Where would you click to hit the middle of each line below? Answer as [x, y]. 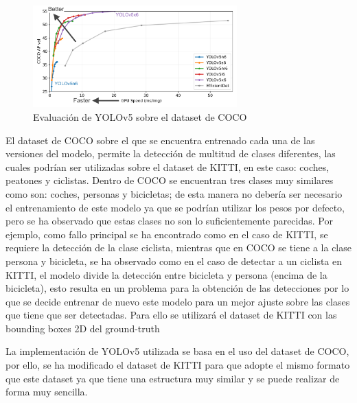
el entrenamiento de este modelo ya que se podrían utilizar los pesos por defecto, [175, 207]
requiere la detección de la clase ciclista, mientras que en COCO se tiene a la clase [178, 247]
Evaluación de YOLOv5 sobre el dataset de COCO [140, 116]
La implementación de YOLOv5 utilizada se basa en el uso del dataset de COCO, [177, 351]
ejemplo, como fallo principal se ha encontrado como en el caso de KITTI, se [167, 234]
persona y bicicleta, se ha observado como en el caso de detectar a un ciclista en [174, 261]
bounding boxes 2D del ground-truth [83, 328]
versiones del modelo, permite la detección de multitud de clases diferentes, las [171, 153]
